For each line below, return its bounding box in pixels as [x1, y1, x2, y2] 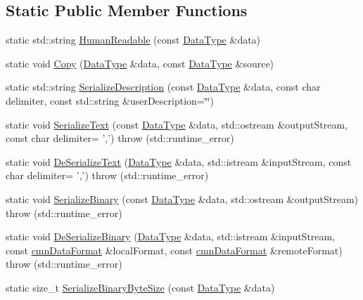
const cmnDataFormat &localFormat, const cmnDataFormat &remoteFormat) [6, 242, 343, 257]
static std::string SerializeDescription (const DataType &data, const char [6, 79, 321, 94]
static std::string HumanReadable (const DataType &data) [6, 32, 261, 47]
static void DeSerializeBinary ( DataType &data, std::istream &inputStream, [6, 229, 336, 244]
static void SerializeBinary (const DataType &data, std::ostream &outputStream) [6, 191, 359, 206]
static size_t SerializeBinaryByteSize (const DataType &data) [6, 280, 275, 294]
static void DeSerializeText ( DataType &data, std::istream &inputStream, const [6, 154, 352, 169]
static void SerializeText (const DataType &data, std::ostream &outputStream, [6, 117, 348, 131]
